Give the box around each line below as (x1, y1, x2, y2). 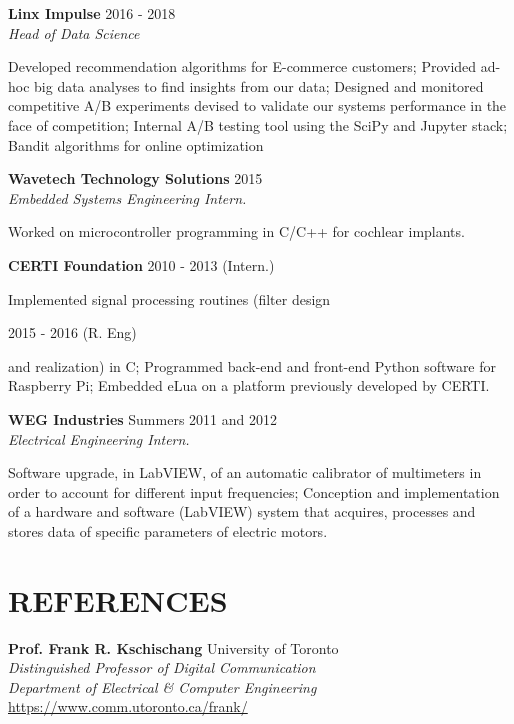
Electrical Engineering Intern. (8, 428, 190, 449)
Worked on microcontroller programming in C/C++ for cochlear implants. (8, 221, 465, 242)
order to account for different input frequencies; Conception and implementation (8, 481, 500, 502)
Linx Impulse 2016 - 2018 (8, 3, 176, 23)
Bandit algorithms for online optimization (8, 134, 264, 155)
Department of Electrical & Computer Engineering (8, 676, 317, 697)
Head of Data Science (8, 22, 140, 43)
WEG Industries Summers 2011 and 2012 (8, 408, 277, 429)
